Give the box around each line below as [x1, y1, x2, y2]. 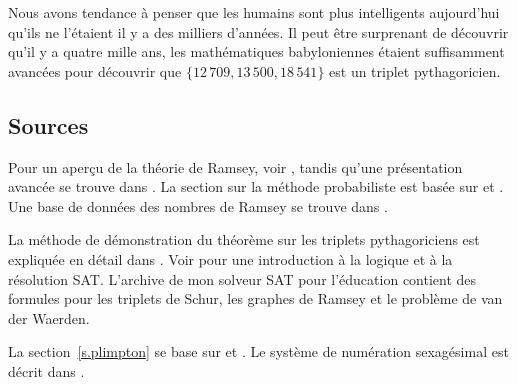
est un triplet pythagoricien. [329, 60, 501, 81]
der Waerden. [8, 307, 90, 328]
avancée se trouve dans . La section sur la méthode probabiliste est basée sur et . [8, 176, 504, 197]
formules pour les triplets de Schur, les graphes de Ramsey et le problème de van [8, 288, 503, 309]
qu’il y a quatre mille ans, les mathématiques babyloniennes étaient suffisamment [8, 41, 505, 62]
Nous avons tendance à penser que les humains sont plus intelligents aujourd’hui [8, 2, 500, 22]
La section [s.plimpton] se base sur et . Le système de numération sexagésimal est [8, 341, 509, 362]
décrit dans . [8, 360, 85, 381]
